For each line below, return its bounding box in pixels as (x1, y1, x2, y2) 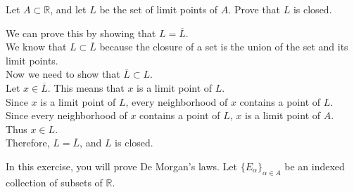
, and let (50, 2, 87, 16)
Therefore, (6, 135, 50, 150)
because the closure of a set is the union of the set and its (99, 39, 348, 54)
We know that (6, 39, 67, 54)
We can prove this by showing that (6, 25, 156, 40)
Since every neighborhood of (6, 108, 127, 123)
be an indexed (284, 158, 345, 173)
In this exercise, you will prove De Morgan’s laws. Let (6, 158, 237, 173)
